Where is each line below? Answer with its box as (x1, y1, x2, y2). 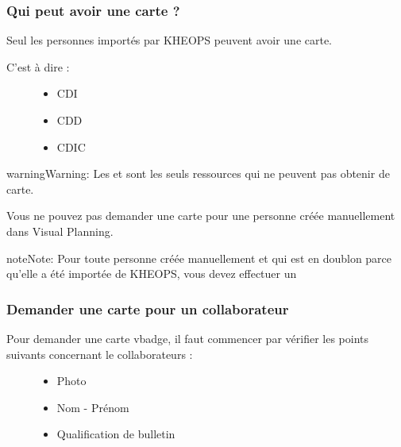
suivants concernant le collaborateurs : (6, 345, 193, 362)
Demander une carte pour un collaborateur (6, 299, 289, 318)
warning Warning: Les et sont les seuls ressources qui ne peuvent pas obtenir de (6, 165, 390, 182)
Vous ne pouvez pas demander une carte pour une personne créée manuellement (6, 207, 395, 224)
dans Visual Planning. (6, 222, 114, 239)
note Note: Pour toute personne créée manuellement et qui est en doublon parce (6, 249, 392, 266)
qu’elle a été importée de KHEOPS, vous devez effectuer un (6, 265, 297, 282)
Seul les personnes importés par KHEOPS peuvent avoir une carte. (6, 32, 333, 48)
